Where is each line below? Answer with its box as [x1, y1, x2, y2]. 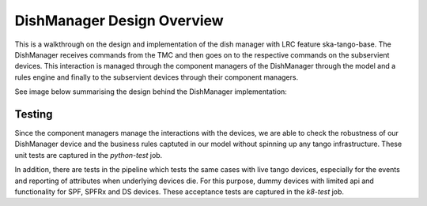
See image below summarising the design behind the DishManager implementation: [14, 87, 288, 96]
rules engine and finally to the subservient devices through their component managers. [14, 72, 299, 82]
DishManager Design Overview [14, 12, 225, 29]
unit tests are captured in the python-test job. [14, 150, 163, 159]
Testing [14, 107, 53, 121]
